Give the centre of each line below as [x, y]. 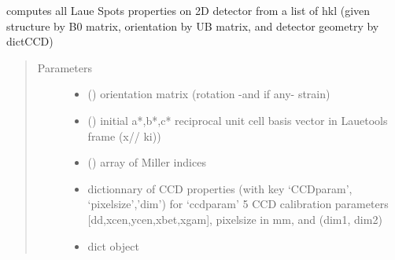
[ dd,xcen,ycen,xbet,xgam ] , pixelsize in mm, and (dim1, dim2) [235, 219]
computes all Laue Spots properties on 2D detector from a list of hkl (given [188, 10]
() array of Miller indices [147, 162]
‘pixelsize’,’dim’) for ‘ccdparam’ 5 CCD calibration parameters [238, 204]
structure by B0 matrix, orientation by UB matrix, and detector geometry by [193, 26]
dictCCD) [30, 41]
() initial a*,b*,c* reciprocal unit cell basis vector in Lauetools [238, 120]
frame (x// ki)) [124, 135]
